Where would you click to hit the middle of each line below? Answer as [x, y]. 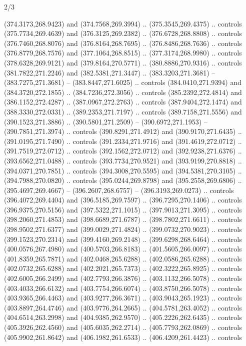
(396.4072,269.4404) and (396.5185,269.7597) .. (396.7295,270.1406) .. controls [123, 200]
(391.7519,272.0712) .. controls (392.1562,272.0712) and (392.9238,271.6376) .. [123, 151]
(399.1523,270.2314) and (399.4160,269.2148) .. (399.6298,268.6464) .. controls [123, 239]
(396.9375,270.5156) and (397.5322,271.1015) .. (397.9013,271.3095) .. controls [123, 209]
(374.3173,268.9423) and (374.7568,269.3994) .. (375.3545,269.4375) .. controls [123, 23]
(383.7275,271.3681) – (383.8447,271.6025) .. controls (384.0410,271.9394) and [123, 82]
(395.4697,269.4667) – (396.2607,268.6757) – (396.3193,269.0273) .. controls [119, 190]
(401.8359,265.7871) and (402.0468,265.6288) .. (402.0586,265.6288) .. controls [123, 258]
